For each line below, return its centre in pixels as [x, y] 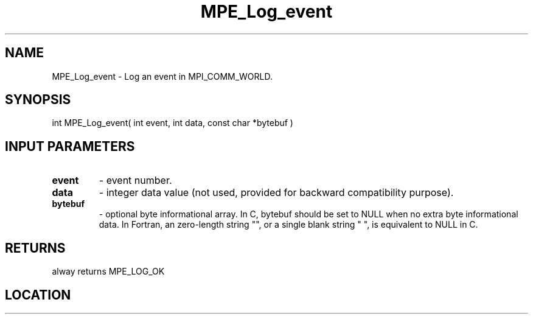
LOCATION [38, 295]
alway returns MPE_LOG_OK [108, 272]
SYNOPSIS [38, 100]
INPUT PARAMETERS [70, 146]
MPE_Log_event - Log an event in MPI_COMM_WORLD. [162, 76]
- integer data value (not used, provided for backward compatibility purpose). [276, 193]
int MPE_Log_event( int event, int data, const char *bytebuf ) [172, 123]
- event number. [135, 181]
